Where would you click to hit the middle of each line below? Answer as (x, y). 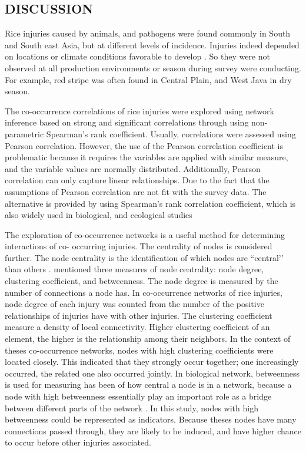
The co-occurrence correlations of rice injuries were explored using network (139, 110)
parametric (24, 133)
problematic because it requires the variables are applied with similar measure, (147, 157)
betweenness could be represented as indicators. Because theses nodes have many (151, 419)
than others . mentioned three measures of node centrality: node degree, (134, 269)
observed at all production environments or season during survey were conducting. (153, 67)
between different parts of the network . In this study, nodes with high (132, 408)
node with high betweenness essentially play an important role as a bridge (138, 396)
